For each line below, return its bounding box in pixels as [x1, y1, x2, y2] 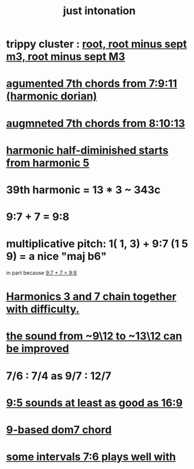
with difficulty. [6, 302, 80, 316]
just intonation [63, 4, 136, 18]
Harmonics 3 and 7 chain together [6, 290, 177, 304]
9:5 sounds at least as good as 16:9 [6, 396, 183, 409]
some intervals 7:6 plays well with [6, 450, 176, 464]
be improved [6, 342, 69, 356]
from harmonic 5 [6, 156, 90, 170]
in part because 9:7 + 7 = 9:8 [6, 269, 77, 276]
